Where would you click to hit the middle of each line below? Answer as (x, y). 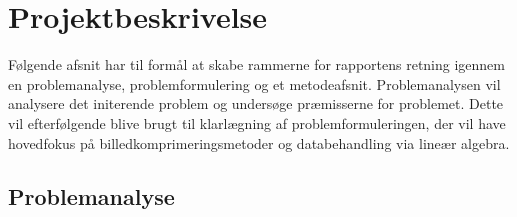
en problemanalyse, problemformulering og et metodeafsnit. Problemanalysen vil (254, 83)
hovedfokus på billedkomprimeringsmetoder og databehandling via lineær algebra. (259, 142)
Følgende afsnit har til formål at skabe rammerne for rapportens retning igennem (256, 64)
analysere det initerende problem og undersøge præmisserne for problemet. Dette (256, 103)
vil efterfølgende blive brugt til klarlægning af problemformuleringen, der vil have (257, 122)
